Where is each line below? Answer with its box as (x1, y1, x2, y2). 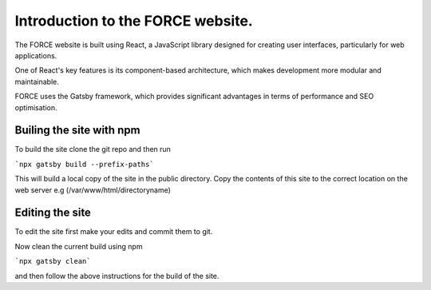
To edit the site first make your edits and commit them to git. (14, 227, 213, 236)
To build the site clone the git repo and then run (14, 145, 172, 154)
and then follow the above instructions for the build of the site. (14, 271, 219, 280)
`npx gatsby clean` (14, 256, 91, 266)
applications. (14, 50, 57, 60)
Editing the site (14, 206, 92, 220)
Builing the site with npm (14, 124, 140, 137)
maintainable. (14, 77, 59, 86)
